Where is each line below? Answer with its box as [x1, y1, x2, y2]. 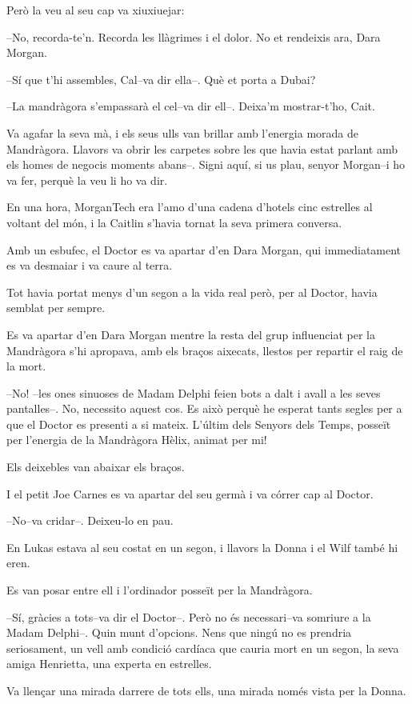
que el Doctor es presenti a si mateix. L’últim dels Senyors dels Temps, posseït [6, 415, 391, 432]
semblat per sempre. [6, 299, 106, 316]
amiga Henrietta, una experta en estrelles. [6, 655, 212, 672]
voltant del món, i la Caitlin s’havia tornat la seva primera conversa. [6, 214, 342, 230]
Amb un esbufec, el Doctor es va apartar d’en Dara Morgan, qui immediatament [6, 241, 402, 258]
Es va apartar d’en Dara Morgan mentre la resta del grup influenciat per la [6, 326, 375, 342]
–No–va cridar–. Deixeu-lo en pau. [6, 512, 174, 529]
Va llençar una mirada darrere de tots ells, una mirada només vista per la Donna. [6, 682, 406, 698]
